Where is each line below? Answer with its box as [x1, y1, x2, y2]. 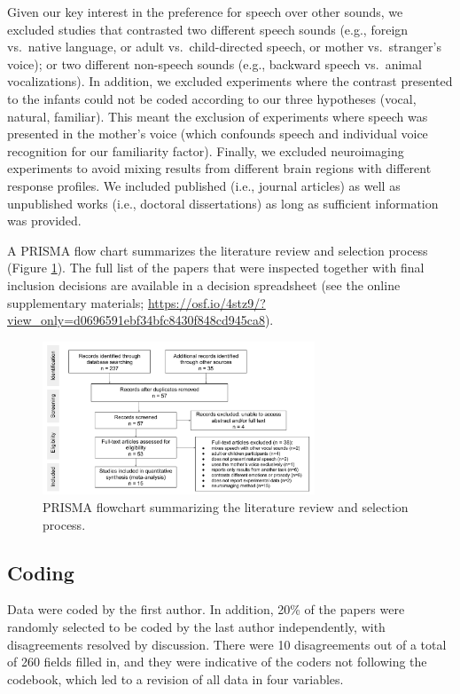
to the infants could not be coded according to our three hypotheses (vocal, [7, 89, 417, 107]
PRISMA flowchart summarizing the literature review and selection [43, 498, 409, 517]
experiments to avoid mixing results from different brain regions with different [7, 159, 432, 177]
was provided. [7, 211, 82, 230]
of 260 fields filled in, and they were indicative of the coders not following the [7, 652, 427, 671]
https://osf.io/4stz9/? [147, 293, 266, 312]
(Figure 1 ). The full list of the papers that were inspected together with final [7, 258, 425, 277]
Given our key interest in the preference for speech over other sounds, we [7, 3, 403, 20]
